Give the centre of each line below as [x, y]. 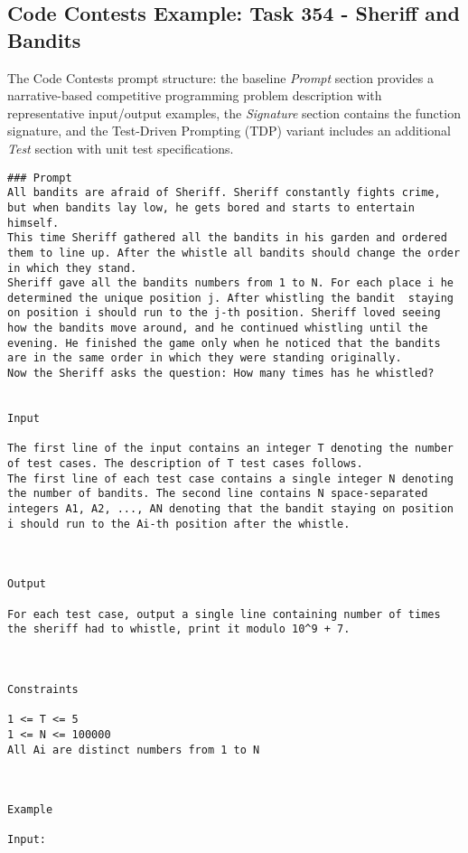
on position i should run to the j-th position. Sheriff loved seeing [224, 313]
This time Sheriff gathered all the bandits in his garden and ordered [227, 238]
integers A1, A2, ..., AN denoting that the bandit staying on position [230, 509]
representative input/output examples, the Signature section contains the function [234, 112]
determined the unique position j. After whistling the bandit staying [230, 298]
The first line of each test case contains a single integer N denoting [230, 478]
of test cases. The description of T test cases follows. [185, 464]
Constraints [43, 689]
